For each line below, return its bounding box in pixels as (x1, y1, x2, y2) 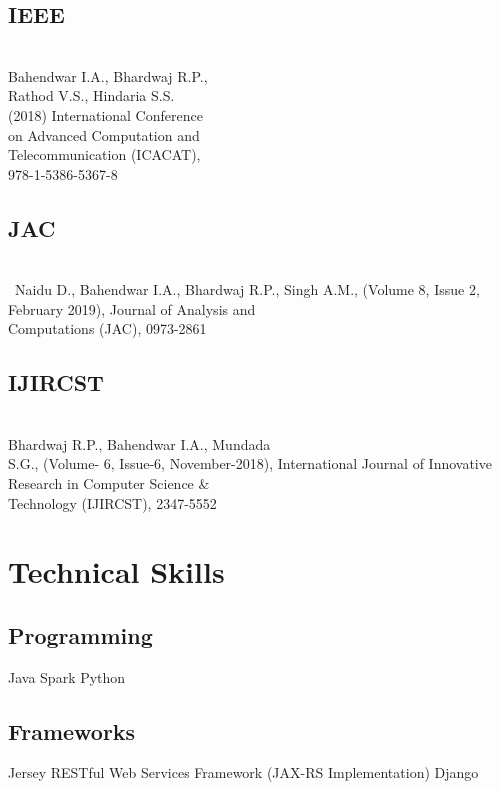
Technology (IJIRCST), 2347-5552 (8, 492, 217, 513)
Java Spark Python (8, 666, 126, 687)
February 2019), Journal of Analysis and (8, 298, 256, 319)
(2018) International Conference (8, 104, 203, 125)
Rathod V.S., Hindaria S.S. (8, 85, 175, 106)
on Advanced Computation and (8, 124, 200, 145)
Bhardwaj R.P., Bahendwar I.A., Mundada (8, 433, 271, 454)
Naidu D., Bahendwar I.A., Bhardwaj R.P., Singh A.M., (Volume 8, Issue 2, (14, 279, 480, 300)
